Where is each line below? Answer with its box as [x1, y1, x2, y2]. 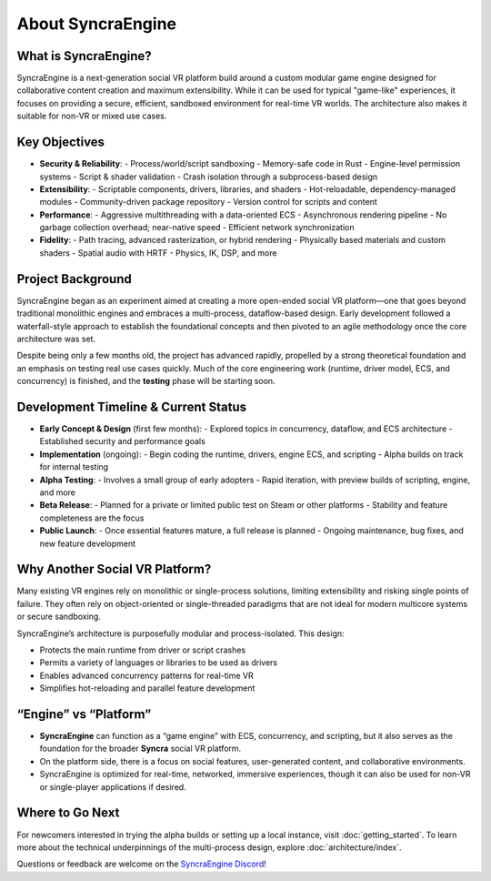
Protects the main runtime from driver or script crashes [39, 644, 245, 655]
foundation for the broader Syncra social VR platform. [39, 743, 242, 754]
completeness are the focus [39, 512, 145, 523]
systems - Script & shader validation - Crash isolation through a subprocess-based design [39, 171, 378, 182]
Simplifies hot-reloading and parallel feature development [39, 683, 256, 694]
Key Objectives [16, 135, 105, 150]
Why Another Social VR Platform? [16, 562, 212, 577]
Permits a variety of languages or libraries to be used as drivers [39, 657, 277, 668]
